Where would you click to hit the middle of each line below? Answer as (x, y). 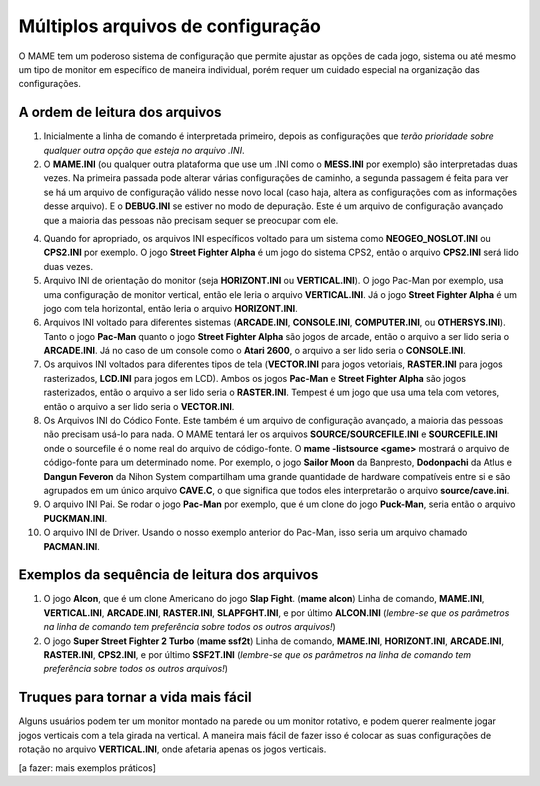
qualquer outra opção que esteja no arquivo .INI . (144, 150)
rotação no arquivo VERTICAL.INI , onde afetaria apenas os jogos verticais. (172, 749)
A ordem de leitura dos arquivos (120, 112)
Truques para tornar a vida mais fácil (135, 697)
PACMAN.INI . (71, 546)
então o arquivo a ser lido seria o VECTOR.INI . (139, 406)
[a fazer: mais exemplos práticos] (87, 767)
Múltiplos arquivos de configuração (170, 26)
